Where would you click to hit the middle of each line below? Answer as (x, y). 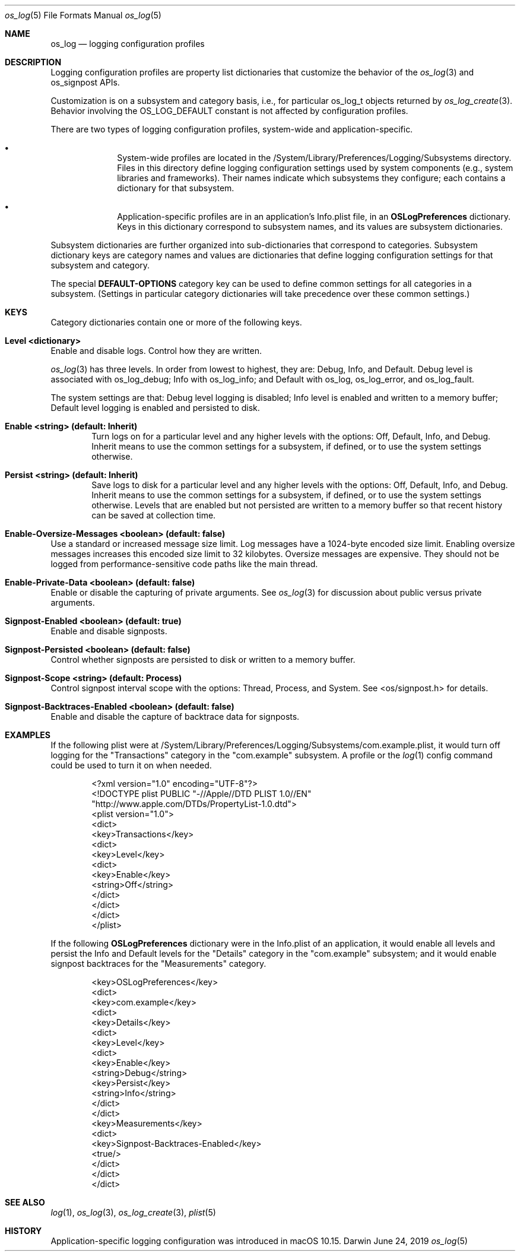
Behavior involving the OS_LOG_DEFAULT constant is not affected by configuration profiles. (229, 111)
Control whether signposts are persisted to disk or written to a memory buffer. (203, 659)
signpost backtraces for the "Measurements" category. (158, 964)
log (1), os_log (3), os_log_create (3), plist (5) (133, 1212)
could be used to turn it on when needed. (131, 765)
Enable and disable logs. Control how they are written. (156, 351)
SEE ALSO (25, 1202)
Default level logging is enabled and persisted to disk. (155, 408)
